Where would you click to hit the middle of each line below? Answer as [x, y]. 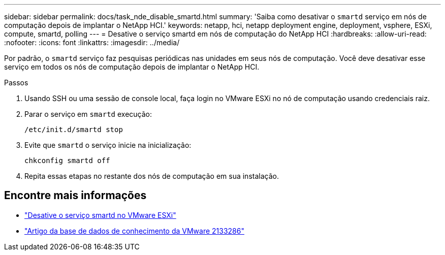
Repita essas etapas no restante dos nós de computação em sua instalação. [152, 176]
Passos [16, 83]
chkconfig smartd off [67, 161]
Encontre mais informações [75, 196]
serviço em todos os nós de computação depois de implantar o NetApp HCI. [132, 67]
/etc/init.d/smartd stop [74, 130]
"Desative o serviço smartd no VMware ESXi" [100, 215]
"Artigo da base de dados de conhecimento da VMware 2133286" [134, 231]
